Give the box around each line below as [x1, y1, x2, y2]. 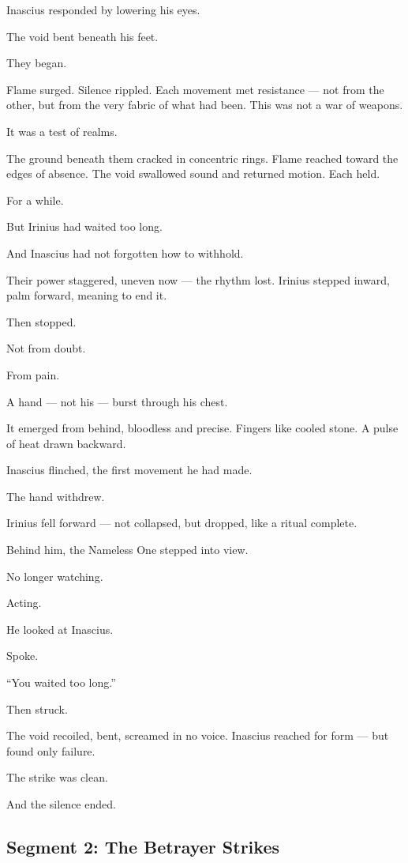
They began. [6, 55, 67, 71]
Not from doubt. [6, 340, 86, 356]
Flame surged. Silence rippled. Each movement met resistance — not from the [6, 81, 384, 97]
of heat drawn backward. [6, 435, 126, 451]
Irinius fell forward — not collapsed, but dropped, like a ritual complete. [6, 514, 357, 531]
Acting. [6, 594, 42, 611]
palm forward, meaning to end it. [6, 287, 167, 303]
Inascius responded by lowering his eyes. [6, 2, 200, 17]
